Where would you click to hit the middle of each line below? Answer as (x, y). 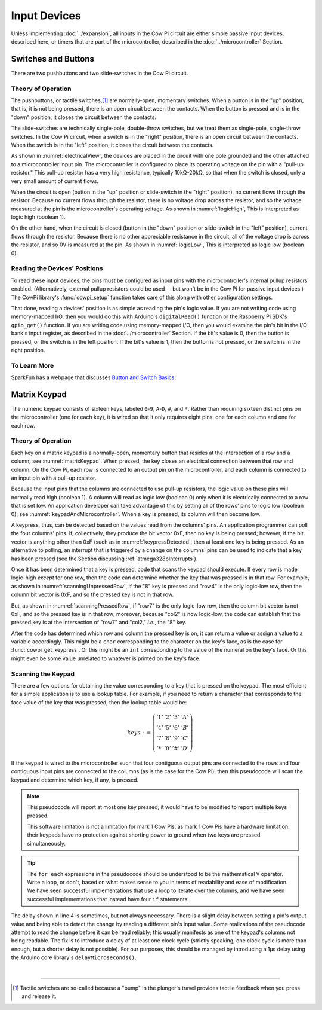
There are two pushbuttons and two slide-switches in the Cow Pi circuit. (100, 73)
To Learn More (32, 365)
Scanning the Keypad (43, 674)
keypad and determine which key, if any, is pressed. (75, 780)
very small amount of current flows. (55, 181)
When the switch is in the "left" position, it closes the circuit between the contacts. (112, 145)
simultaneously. (46, 843)
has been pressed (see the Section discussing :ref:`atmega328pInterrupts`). (104, 559)
